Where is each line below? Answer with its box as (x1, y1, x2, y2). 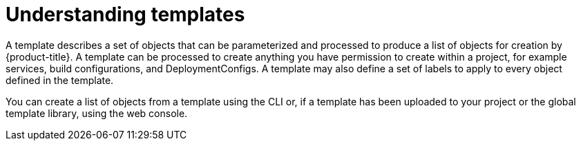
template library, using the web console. (6, 107, 188, 119)
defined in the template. (6, 74, 114, 86)
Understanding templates (6, 3, 245, 26)
